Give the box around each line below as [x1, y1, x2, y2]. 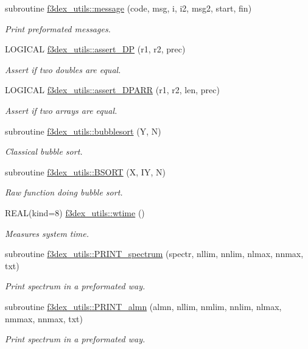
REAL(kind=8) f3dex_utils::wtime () [5, 206, 145, 219]
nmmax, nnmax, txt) [5, 312, 83, 325]
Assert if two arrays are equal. [5, 104, 117, 116]
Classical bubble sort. [5, 145, 83, 158]
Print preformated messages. [5, 22, 111, 35]
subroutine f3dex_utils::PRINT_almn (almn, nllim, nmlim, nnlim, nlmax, [5, 300, 282, 312]
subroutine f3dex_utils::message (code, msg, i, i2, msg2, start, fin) [5, 2, 252, 14]
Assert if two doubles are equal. [5, 63, 121, 76]
